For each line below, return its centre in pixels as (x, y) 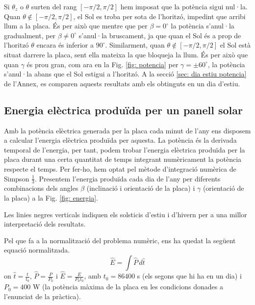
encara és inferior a (65, 45)
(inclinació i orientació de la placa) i (141, 188)
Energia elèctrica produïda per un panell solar (123, 110)
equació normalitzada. (37, 250)
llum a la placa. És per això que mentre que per (76, 26)
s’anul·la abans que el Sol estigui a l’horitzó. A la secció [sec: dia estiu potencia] (125, 74)
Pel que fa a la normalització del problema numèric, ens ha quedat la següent (120, 240)
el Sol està (235, 45)
